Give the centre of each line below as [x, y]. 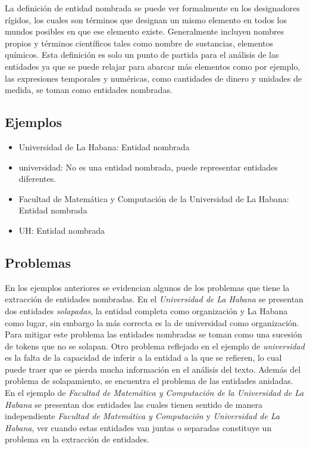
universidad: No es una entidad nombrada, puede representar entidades [148, 167]
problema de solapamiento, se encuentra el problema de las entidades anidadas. [149, 381]
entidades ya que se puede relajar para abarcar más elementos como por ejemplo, [153, 66]
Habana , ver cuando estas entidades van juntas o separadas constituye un [138, 427]
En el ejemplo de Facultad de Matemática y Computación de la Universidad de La [154, 393]
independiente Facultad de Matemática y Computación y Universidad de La [143, 416]
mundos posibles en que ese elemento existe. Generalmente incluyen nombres [145, 31]
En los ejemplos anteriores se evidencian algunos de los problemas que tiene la [147, 287]
